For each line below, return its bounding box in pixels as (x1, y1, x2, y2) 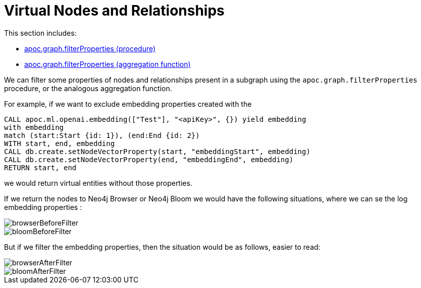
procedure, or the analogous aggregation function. (4, 84, 172, 93)
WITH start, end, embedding (4, 139, 115, 148)
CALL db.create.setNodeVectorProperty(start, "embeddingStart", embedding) (4, 147, 310, 156)
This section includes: (4, 28, 77, 37)
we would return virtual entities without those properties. (4, 178, 192, 187)
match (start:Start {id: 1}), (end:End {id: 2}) (4, 131, 200, 139)
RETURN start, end (4, 163, 77, 172)
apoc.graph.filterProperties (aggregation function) (24, 59, 191, 68)
